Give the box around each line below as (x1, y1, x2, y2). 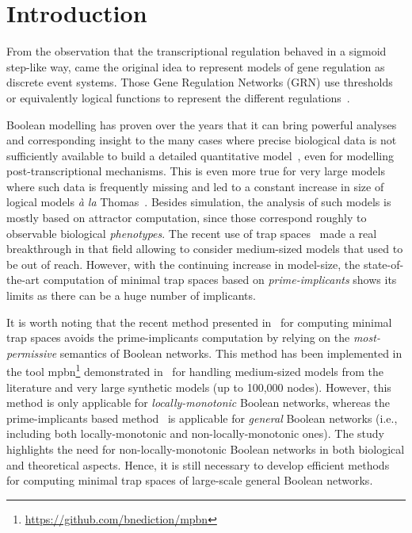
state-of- (363, 255, 404, 272)
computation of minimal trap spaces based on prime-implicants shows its (43, 271, 397, 288)
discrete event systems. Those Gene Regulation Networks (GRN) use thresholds (6, 74, 393, 90)
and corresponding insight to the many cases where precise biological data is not (6, 132, 397, 148)
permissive (6, 344, 57, 361)
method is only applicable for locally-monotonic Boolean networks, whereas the (6, 394, 391, 411)
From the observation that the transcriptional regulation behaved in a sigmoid (6, 43, 387, 59)
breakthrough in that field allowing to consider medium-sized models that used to (6, 240, 403, 257)
